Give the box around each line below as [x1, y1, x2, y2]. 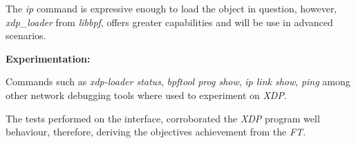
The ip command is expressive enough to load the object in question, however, [6, 1, 337, 15]
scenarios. [6, 28, 46, 43]
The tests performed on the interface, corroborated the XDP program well [6, 111, 320, 125]
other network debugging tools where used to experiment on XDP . [6, 87, 287, 102]
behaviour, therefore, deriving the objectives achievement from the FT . [6, 124, 306, 139]
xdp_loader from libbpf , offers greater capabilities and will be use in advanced [6, 14, 333, 29]
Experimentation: [6, 51, 91, 65]
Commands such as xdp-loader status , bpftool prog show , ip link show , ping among [6, 74, 350, 89]
